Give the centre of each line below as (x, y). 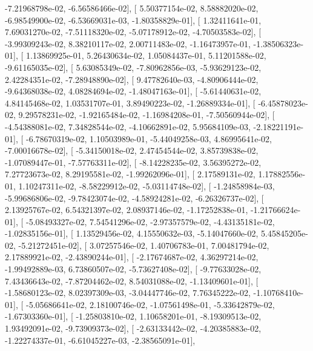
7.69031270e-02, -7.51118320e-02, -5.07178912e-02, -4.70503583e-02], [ (133, 32)
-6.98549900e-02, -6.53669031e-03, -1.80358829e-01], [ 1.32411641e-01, (133, 20)
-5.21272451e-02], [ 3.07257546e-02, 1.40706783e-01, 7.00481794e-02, (144, 245)
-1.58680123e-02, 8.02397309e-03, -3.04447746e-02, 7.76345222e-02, (128, 293)
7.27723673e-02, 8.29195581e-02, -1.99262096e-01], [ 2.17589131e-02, (130, 174)
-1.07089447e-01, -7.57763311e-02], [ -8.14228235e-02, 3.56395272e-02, (133, 162)
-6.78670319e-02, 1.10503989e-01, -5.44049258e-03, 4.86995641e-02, (149, 138)
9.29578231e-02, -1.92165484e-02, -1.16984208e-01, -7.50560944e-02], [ (147, 115)
